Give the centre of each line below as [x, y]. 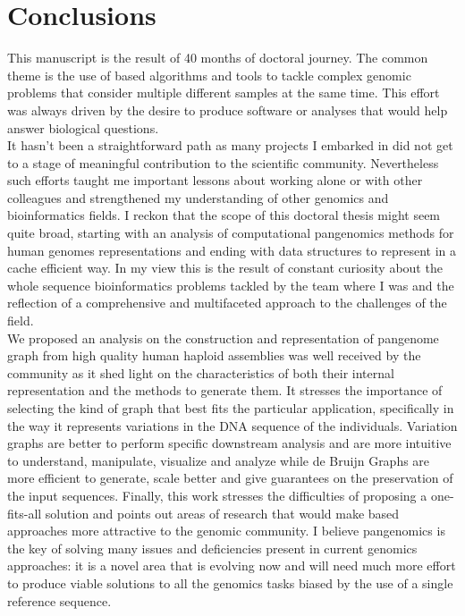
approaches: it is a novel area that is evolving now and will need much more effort [232, 565]
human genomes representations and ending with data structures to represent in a [232, 250]
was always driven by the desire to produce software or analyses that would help [228, 110]
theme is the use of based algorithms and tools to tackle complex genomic [209, 75]
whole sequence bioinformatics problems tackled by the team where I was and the [231, 285]
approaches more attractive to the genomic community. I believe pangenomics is [226, 531]
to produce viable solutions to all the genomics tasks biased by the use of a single [230, 582]
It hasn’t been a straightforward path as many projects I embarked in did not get [230, 145]
